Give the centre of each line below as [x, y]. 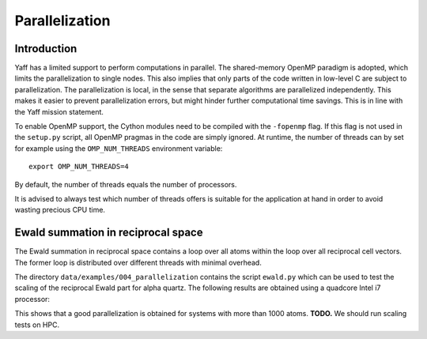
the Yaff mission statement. [59, 111]
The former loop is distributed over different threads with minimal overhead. [138, 262]
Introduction [46, 49]
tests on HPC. [37, 325]
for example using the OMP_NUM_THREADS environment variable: [119, 148]
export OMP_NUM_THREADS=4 [79, 167]
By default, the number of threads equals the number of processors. [126, 184]
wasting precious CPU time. [60, 210]
